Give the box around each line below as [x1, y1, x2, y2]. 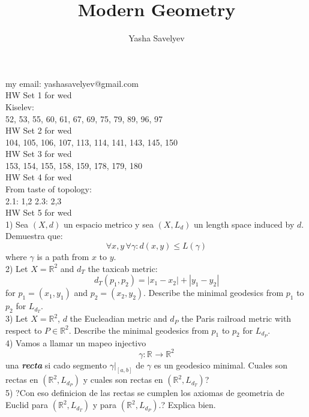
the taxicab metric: [88, 262, 158, 274]
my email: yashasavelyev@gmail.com [5, 77, 139, 89]
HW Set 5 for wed [5, 206, 72, 219]
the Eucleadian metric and [70, 312, 167, 325]
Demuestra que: [5, 229, 63, 242]
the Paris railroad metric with [181, 312, 292, 325]
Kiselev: [5, 100, 34, 113]
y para [92, 398, 117, 411]
